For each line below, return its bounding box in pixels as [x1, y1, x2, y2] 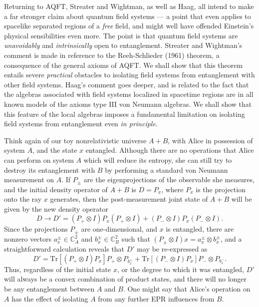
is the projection [196, 184, 246, 194]
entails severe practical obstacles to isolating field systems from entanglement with [4, 69, 255, 80]
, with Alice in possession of [168, 135, 253, 145]
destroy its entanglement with [4, 164, 95, 175]
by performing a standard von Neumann [105, 164, 228, 175]
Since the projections [4, 224, 68, 234]
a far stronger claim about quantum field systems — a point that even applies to [4, 10, 251, 21]
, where [161, 184, 184, 194]
